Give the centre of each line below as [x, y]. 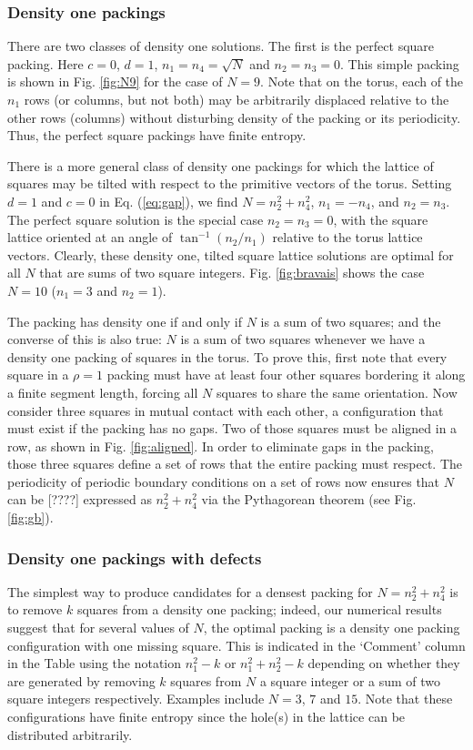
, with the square [381, 219]
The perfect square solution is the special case [136, 219]
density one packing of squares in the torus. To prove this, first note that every [227, 356]
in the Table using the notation [95, 663]
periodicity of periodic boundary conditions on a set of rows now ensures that [224, 481]
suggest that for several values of [98, 628]
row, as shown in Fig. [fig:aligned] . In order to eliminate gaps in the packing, [221, 446]
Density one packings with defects [135, 557]
